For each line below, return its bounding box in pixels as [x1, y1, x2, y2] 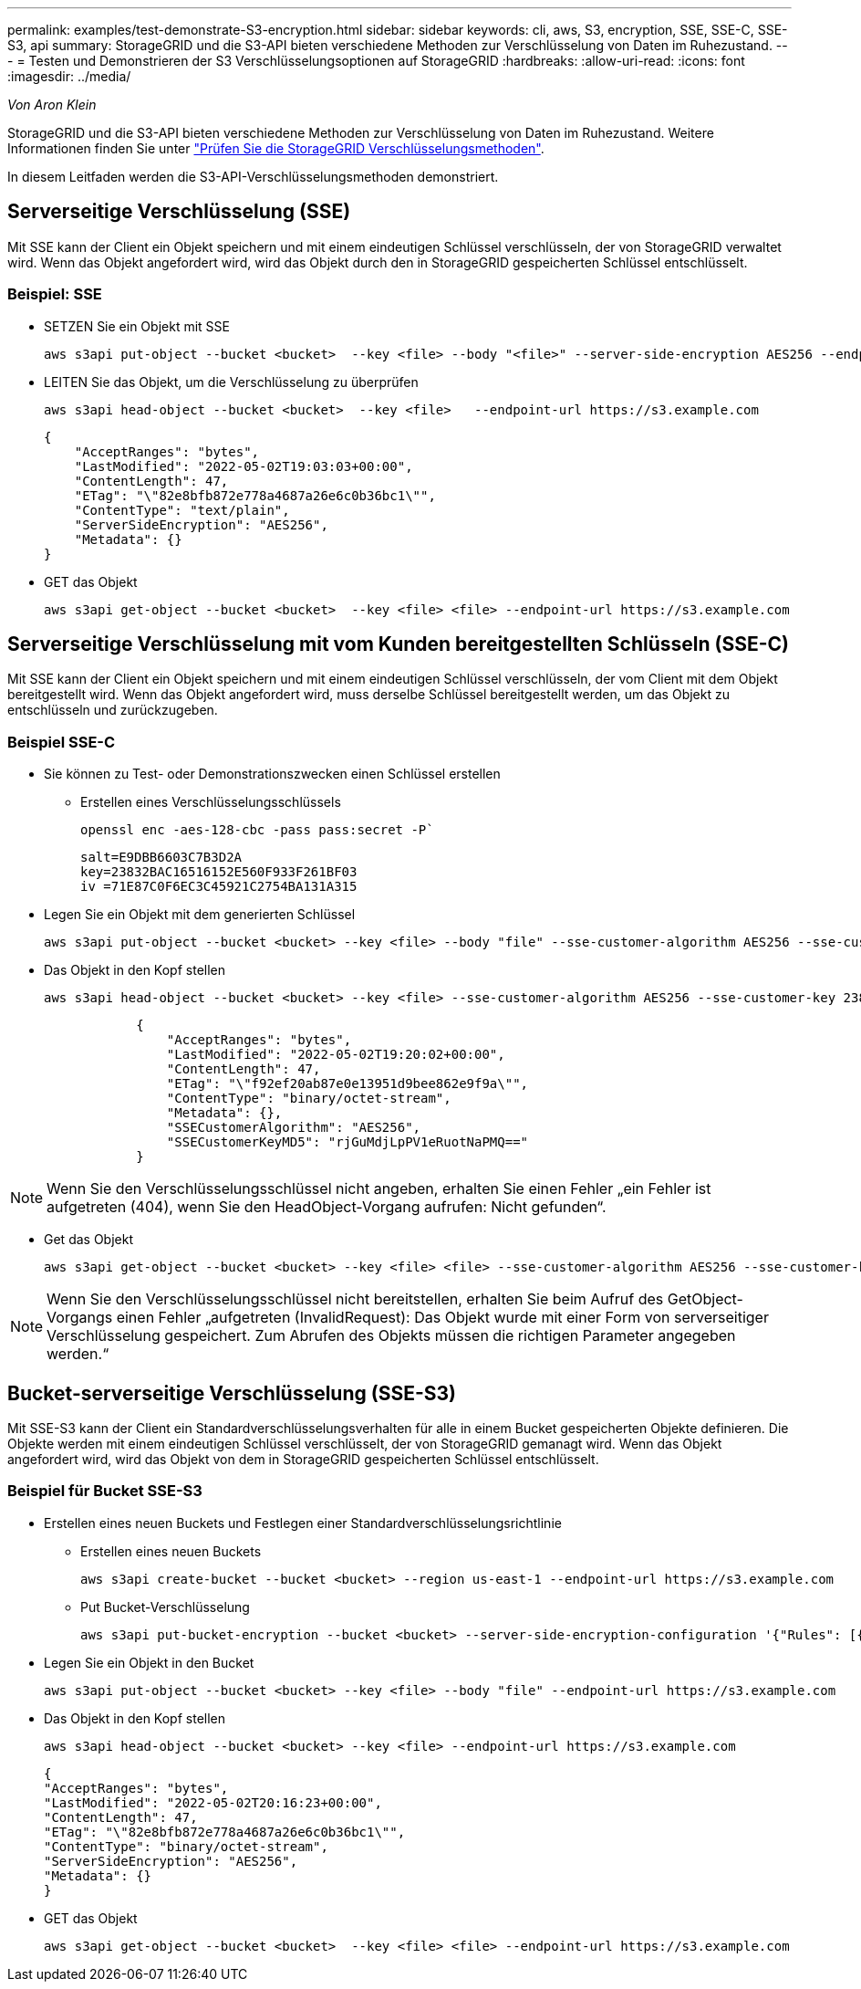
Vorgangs [47, 1308, 113, 1327]
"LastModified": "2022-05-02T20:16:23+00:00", [44, 1795, 382, 1810]
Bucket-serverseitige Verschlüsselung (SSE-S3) [7, 1381, 456, 1405]
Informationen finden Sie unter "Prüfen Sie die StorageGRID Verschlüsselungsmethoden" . [7, 141, 545, 156]
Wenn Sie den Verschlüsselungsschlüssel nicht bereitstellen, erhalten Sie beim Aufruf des [47, 1290, 664, 1309]
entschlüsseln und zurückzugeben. [7, 702, 218, 718]
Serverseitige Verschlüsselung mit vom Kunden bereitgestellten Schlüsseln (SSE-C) [7, 633, 790, 656]
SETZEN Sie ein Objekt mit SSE [44, 318, 230, 334]
